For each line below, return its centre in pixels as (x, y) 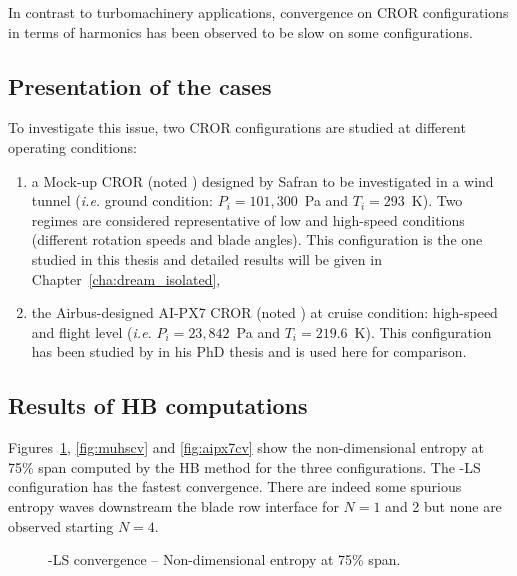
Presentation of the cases (140, 85)
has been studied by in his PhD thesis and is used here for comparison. (249, 351)
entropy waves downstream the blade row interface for (173, 505)
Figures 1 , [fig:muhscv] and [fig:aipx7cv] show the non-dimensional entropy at (246, 447)
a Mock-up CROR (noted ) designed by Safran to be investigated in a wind (262, 180)
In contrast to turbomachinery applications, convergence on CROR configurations (258, 12)
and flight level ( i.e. (91, 331)
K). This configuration (423, 331)
